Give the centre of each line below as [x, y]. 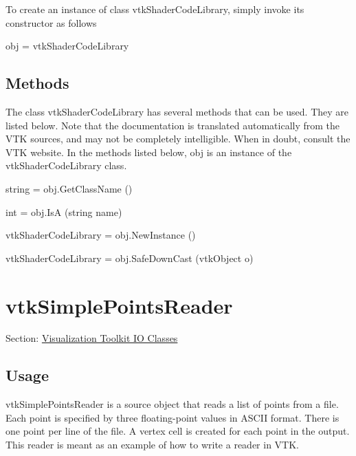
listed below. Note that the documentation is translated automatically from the [173, 125]
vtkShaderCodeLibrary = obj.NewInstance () [101, 235]
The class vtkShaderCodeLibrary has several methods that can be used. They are [177, 111]
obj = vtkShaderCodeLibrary [67, 46]
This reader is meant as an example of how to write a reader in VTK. [152, 445]
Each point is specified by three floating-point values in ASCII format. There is [173, 417]
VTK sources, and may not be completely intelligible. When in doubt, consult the [178, 139]
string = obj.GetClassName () [69, 188]
